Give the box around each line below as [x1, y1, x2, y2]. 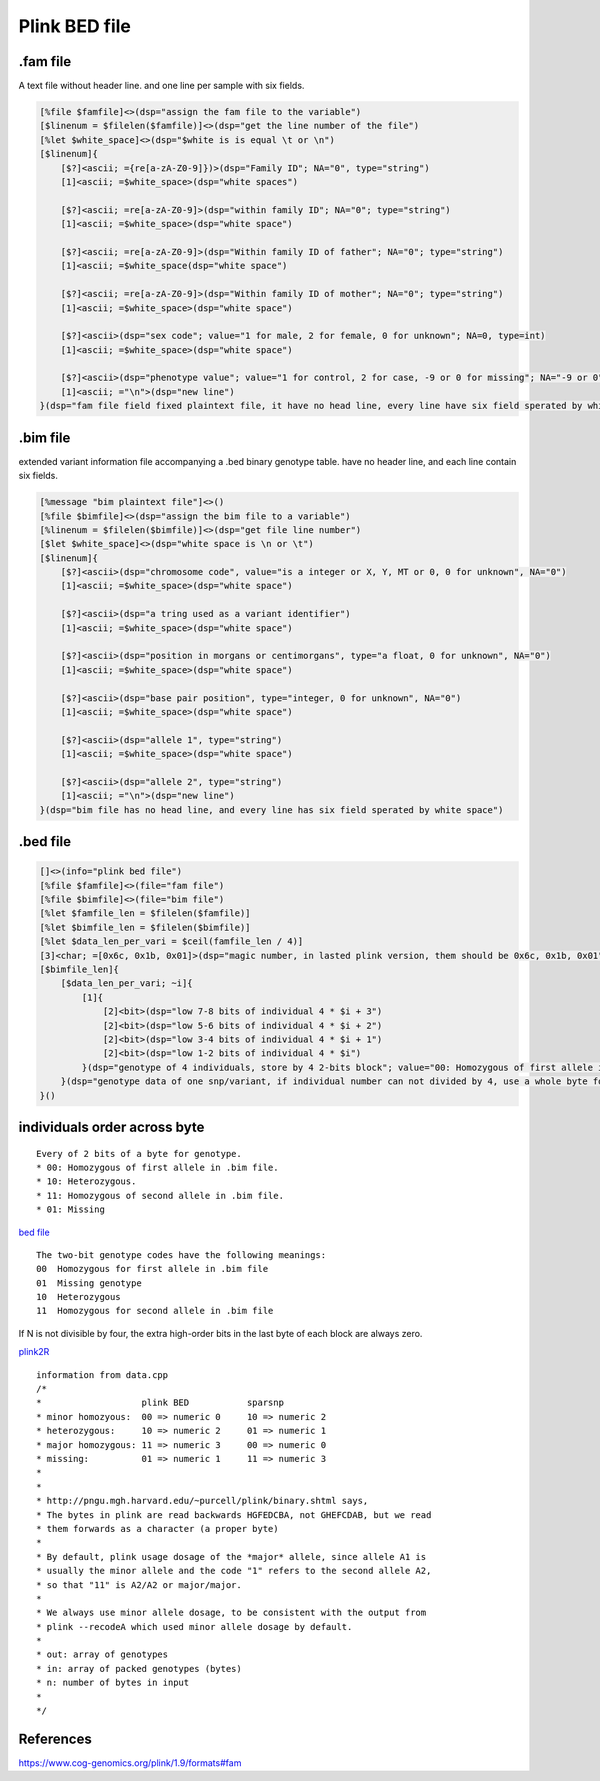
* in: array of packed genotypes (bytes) [36, 1663, 242, 1674]
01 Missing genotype [36, 1277, 142, 1289]
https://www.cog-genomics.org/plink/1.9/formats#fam [18, 1756, 242, 1769]
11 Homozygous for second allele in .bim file [36, 1305, 274, 1317]
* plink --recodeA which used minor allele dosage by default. [36, 1621, 353, 1632]
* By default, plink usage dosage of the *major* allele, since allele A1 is [36, 1551, 427, 1562]
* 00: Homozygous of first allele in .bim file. [36, 1161, 279, 1173]
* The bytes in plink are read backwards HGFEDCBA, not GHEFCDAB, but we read [36, 1509, 432, 1520]
